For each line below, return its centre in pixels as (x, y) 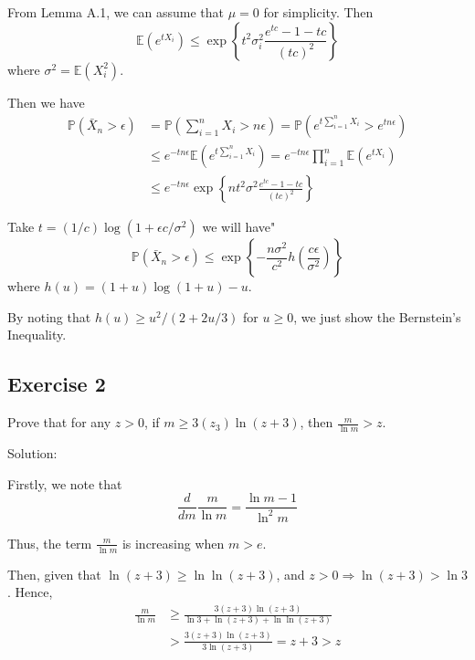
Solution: (32, 453)
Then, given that (54, 574)
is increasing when (173, 543)
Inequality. (37, 335)
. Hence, (30, 592)
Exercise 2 (57, 384)
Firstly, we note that (65, 483)
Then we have (46, 102)
